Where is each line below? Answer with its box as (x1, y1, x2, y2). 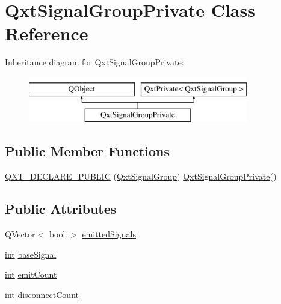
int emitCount (5, 268, 57, 281)
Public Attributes (5, 199, 117, 218)
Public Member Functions (5, 142, 170, 160)
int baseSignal (5, 248, 57, 260)
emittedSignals (82, 228, 136, 240)
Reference (5, 21, 88, 46)
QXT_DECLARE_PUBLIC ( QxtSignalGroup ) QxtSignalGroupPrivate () (5, 170, 277, 183)
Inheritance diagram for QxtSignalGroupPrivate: (5, 56, 184, 68)
